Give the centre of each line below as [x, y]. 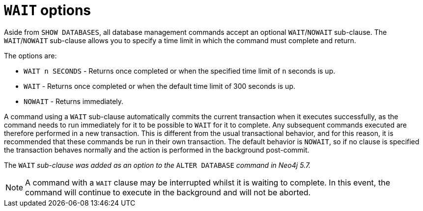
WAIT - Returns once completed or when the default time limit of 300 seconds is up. [159, 86]
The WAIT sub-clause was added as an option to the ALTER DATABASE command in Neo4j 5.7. [157, 165]
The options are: [30, 55]
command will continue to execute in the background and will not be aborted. [168, 192]
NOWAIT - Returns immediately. [74, 101]
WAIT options [48, 10]
